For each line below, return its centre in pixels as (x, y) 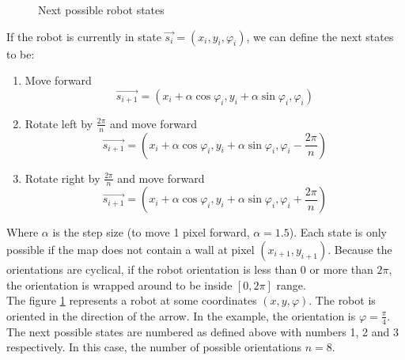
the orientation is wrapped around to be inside (119, 284)
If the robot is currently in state (84, 36)
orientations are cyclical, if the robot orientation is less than (152, 269)
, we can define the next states (320, 36)
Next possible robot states (101, 9)
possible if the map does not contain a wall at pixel (131, 250)
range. (291, 284)
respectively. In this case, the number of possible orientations (154, 347)
